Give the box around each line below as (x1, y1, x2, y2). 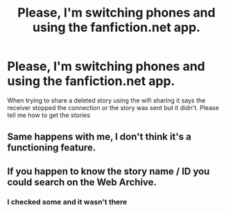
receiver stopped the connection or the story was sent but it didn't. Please (7, 103, 220, 112)
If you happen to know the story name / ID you (7, 165, 210, 177)
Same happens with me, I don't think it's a (7, 131, 192, 143)
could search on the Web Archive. (7, 176, 157, 188)
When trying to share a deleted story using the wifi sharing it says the (7, 96, 206, 105)
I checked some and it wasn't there (7, 197, 128, 206)
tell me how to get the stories (7, 111, 91, 119)
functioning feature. (7, 142, 96, 154)
